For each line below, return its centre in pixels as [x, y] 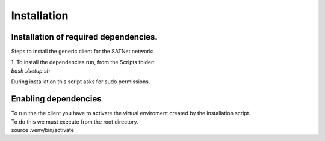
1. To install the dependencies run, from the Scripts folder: [83, 62]
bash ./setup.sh [31, 70]
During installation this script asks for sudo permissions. [81, 82]
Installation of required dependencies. [84, 37]
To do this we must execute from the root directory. [75, 121]
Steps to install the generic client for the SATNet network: [82, 52]
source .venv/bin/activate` [44, 130]
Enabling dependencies [56, 99]
